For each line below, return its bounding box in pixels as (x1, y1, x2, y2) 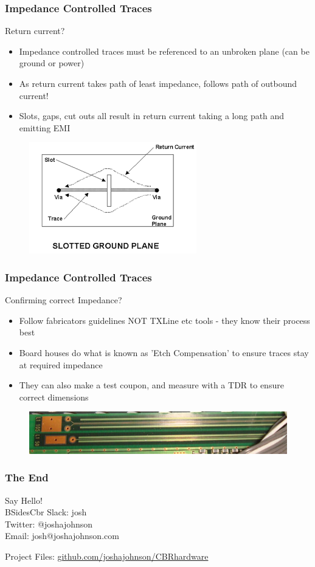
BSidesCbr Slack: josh (5, 506, 87, 518)
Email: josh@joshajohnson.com (5, 529, 119, 542)
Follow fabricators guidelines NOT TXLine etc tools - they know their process (19, 314, 310, 326)
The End (5, 470, 49, 485)
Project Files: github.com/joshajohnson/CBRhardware (5, 550, 209, 563)
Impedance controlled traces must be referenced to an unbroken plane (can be (19, 44, 310, 57)
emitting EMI (19, 121, 71, 134)
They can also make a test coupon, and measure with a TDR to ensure (19, 379, 284, 391)
